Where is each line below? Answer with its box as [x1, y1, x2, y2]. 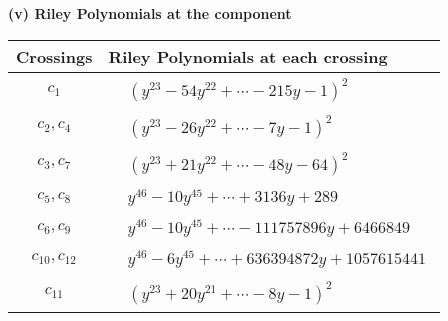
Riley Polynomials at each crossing [108, 44, 388, 68]
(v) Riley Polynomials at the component [8, 3, 292, 23]
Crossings [16, 44, 93, 68]
